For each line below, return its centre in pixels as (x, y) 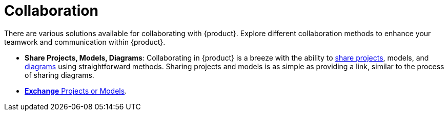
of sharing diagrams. (59, 75)
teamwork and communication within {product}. (85, 42)
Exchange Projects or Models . (76, 91)
